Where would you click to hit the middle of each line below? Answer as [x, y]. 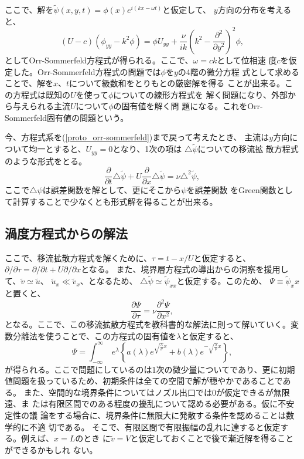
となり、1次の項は [147, 149]
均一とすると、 [57, 149]
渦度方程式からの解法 [66, 233]
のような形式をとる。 [46, 161]
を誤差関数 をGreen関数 [231, 190]
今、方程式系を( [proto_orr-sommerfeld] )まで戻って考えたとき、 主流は [137, 137]
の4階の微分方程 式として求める [239, 71]
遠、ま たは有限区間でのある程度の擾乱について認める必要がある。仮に [141, 404]
